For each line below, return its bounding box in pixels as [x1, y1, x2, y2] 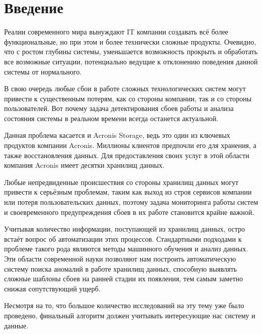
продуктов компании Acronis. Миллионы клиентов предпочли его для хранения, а [4, 140, 256, 151]
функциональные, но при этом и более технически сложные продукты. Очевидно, [4, 36, 256, 47]
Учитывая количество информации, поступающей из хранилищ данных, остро [4, 224, 245, 234]
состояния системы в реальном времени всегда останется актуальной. [4, 113, 219, 123]
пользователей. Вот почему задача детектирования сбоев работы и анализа [4, 103, 234, 114]
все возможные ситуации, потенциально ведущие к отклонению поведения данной [4, 56, 258, 66]
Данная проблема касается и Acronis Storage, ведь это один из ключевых [4, 130, 231, 140]
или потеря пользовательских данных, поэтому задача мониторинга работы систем [4, 197, 258, 207]
